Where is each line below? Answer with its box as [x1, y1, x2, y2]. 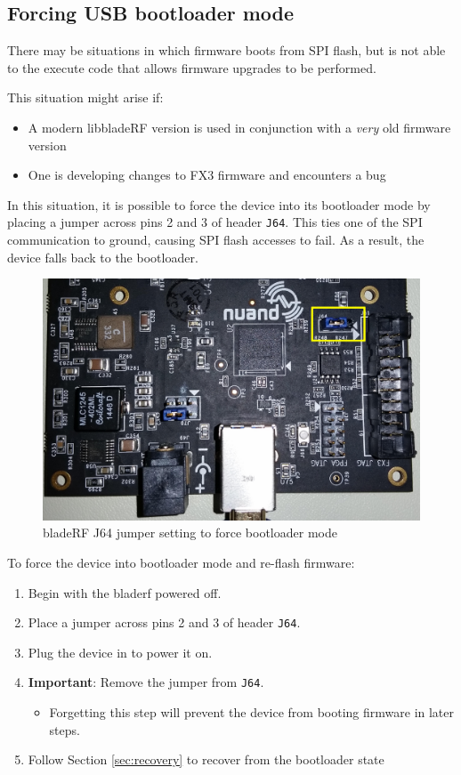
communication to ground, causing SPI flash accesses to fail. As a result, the [7, 230, 425, 249]
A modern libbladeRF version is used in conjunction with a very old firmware [28, 117, 451, 136]
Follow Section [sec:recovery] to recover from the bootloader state [28, 750, 384, 769]
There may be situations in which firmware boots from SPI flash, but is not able [7, 41, 446, 60]
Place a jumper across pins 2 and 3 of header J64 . [28, 613, 301, 632]
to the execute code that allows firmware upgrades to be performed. [7, 58, 376, 77]
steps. [49, 720, 80, 739]
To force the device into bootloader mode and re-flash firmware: [7, 553, 355, 572]
